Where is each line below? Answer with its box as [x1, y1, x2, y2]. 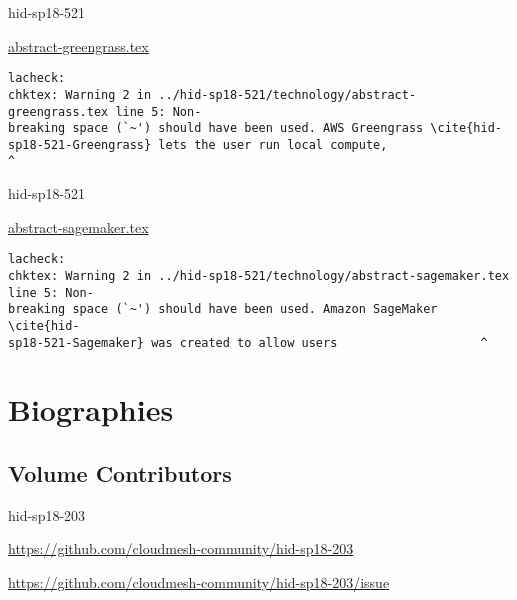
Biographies [8, 389, 174, 430]
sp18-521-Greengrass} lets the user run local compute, [8, 137, 388, 152]
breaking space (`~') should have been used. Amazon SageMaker [8, 302, 438, 317]
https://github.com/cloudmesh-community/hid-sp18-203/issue [8, 572, 390, 593]
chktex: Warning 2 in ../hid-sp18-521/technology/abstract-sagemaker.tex [8, 268, 510, 283]
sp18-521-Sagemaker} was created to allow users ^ [8, 335, 488, 350]
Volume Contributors [8, 458, 232, 489]
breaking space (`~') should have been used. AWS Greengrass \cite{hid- [8, 121, 502, 136]
